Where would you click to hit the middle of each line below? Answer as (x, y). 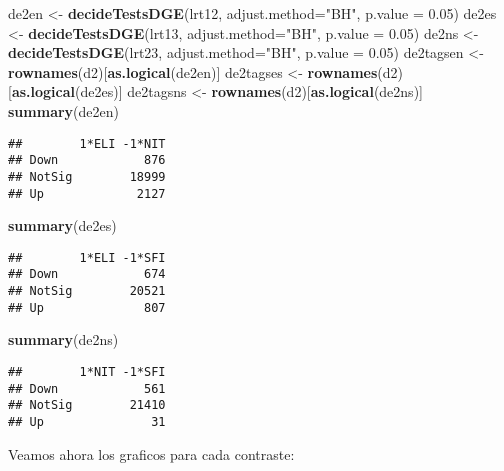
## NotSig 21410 (87, 405)
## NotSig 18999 (87, 176)
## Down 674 (87, 274)
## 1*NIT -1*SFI (87, 372)
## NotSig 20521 (87, 291)
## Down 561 (87, 388)
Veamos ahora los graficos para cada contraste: (151, 453)
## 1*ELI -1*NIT (87, 143)
